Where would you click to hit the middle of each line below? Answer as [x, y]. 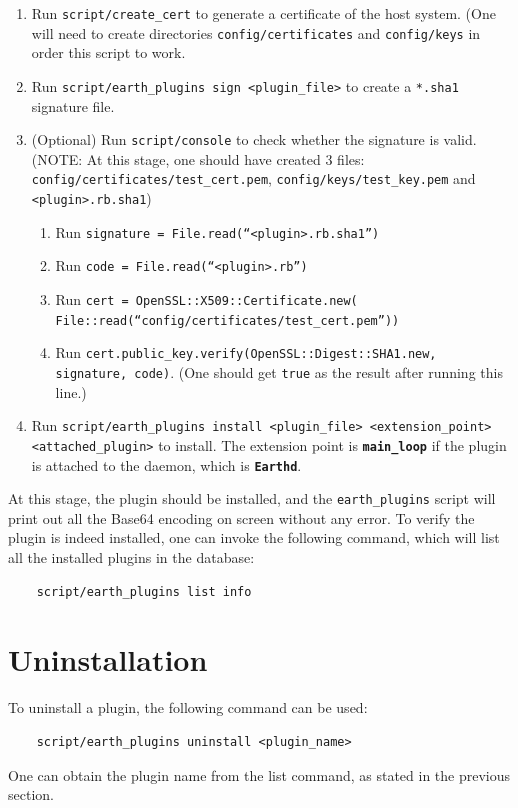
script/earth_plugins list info [144, 591]
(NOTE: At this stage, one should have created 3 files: [198, 158]
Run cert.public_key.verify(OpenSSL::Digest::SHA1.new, [246, 352]
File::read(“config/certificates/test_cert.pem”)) [227, 320]
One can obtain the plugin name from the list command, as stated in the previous [259, 774]
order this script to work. [108, 52]
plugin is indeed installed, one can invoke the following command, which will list [254, 537]
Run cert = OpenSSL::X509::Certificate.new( [206, 299]
